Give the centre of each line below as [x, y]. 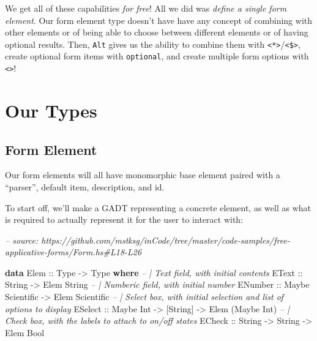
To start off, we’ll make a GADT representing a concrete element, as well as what [158, 207]
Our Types [51, 110]
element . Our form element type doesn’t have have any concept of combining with [159, 20]
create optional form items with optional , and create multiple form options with [157, 56]
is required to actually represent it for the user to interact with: [124, 219]
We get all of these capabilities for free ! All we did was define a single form [146, 8]
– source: [22, 240]
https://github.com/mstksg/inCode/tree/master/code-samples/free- [166, 240]
